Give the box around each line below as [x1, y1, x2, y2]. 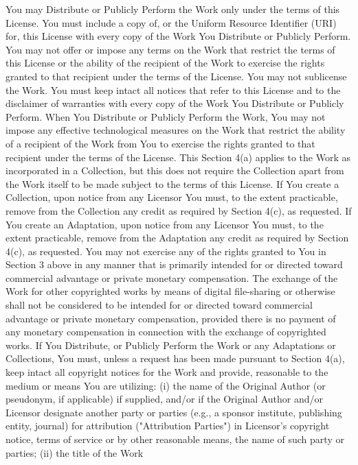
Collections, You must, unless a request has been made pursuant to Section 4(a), [5, 351, 345, 366]
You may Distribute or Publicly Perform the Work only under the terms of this [5, 2, 340, 16]
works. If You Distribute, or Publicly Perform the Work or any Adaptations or [5, 337, 336, 352]
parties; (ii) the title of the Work [5, 445, 144, 460]
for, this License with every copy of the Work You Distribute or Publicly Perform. [5, 29, 351, 43]
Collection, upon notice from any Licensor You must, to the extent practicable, [5, 190, 338, 204]
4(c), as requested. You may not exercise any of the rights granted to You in [5, 243, 326, 258]
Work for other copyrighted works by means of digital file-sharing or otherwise [5, 284, 335, 298]
